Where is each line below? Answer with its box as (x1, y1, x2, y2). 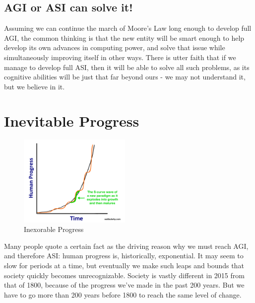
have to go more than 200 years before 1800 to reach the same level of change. (4, 289, 242, 300)
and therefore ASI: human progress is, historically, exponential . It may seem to (4, 250, 244, 261)
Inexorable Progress (24, 224, 84, 234)
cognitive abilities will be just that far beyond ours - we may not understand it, (4, 72, 246, 82)
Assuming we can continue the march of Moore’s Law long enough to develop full (4, 23, 252, 33)
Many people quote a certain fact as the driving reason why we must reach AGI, (4, 240, 249, 251)
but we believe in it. (4, 81, 65, 91)
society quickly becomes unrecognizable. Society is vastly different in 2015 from (4, 270, 245, 280)
